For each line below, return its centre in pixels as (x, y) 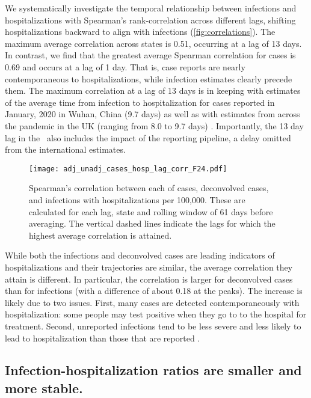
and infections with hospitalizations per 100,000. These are (137, 199)
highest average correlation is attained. (100, 235)
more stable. (44, 387)
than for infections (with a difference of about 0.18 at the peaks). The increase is (154, 291)
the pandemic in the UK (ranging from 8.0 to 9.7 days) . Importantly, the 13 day (154, 125)
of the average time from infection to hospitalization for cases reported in (140, 102)
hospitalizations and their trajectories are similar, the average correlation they (149, 267)
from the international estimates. (65, 149)
